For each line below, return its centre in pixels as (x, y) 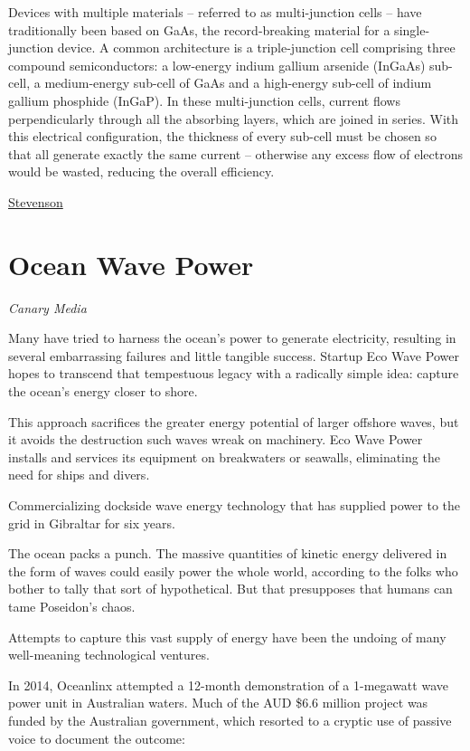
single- (412, 29)
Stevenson (36, 201)
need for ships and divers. (79, 475)
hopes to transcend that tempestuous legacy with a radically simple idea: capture (234, 373)
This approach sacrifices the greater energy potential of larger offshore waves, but (234, 421)
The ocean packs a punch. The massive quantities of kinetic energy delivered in (228, 553)
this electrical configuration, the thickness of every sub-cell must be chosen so (222, 136)
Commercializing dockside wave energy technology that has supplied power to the (235, 505)
